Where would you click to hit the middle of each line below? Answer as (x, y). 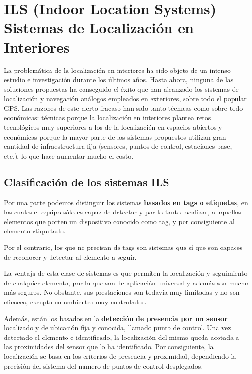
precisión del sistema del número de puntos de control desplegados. (103, 365)
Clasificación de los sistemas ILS (87, 182)
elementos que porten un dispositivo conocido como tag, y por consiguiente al (119, 221)
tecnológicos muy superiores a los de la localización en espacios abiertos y (113, 127)
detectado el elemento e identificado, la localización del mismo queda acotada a (122, 337)
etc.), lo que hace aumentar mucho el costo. (69, 155)
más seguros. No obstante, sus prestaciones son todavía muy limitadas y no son (122, 292)
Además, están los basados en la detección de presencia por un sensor (116, 318)
